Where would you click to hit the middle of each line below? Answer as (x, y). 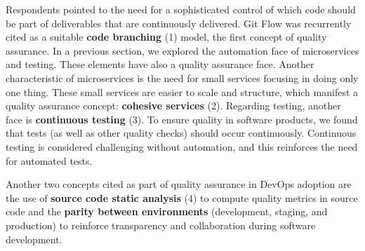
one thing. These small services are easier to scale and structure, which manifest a (182, 91)
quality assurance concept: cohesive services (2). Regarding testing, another (173, 106)
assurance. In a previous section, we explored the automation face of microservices (182, 50)
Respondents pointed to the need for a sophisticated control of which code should (181, 9)
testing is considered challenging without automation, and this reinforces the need (182, 146)
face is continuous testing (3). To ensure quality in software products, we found (182, 119)
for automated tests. (49, 160)
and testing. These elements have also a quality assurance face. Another (160, 64)
